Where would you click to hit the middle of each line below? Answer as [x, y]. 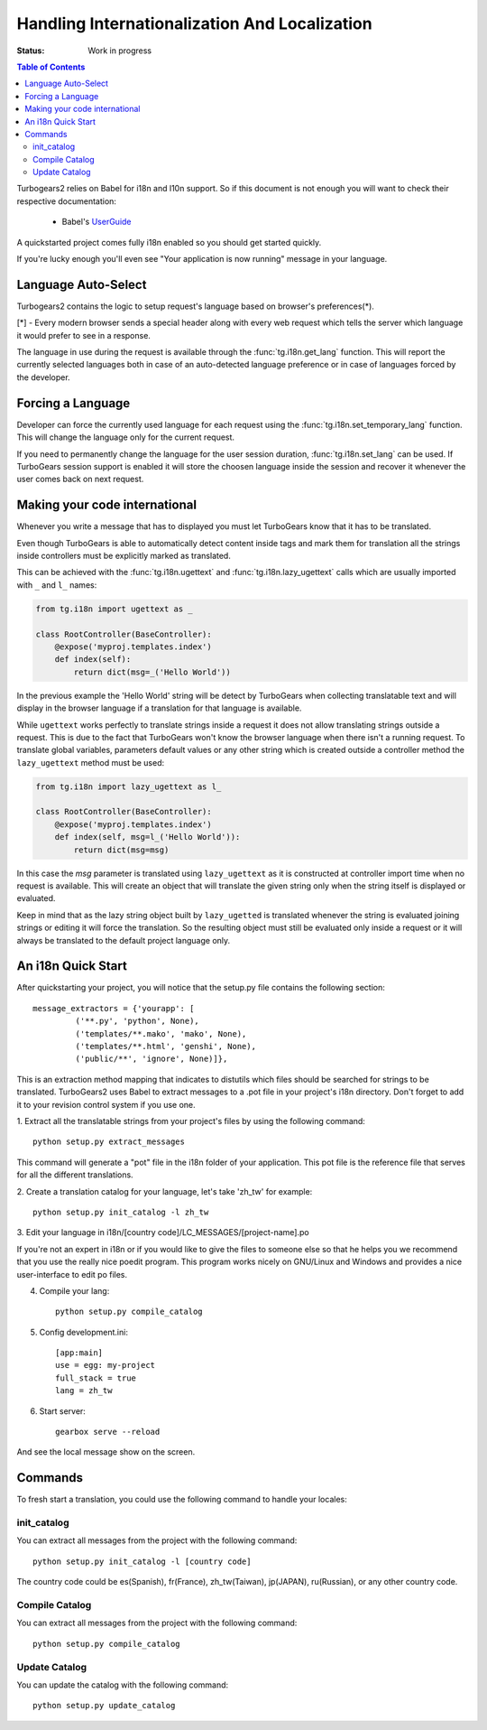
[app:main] [79, 1353]
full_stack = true [96, 1378]
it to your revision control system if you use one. [106, 1104]
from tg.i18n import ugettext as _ [114, 609]
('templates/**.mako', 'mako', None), [161, 1033]
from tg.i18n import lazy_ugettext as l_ [129, 786]
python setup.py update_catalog [104, 1706]
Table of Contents [51, 67]
